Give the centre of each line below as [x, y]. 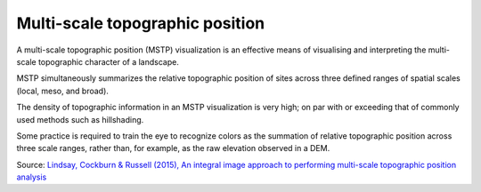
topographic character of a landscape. [109, 61]
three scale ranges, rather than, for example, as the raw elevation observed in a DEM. [173, 148]
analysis [32, 177]
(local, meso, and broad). [62, 91]
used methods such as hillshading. [80, 119]
